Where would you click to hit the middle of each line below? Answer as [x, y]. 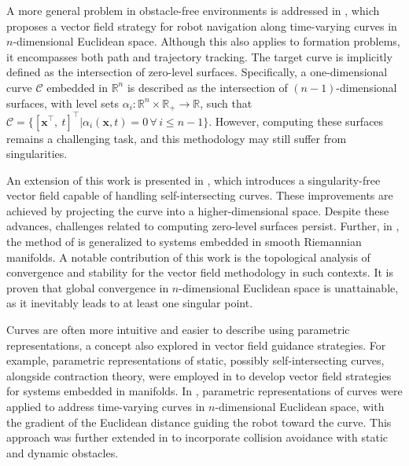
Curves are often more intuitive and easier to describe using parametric [178, 330]
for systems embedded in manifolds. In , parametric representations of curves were [204, 391]
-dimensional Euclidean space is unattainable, [289, 287]
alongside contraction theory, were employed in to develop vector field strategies [199, 375]
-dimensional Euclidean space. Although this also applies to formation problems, [206, 41]
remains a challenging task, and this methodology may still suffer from [177, 138]
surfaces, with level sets [63, 103]
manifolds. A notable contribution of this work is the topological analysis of [188, 257]
